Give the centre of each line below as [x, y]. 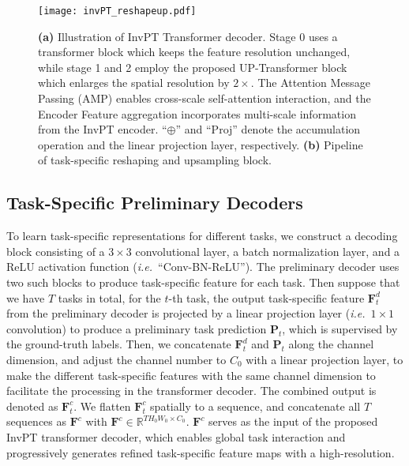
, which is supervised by [340, 328]
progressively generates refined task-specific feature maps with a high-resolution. [201, 452]
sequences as [37, 421]
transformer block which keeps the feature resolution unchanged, [194, 52]
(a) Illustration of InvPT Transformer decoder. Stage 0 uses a [188, 36]
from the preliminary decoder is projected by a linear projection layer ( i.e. [186, 313]
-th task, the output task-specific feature [266, 297]
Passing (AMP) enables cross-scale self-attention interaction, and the [204, 98]
